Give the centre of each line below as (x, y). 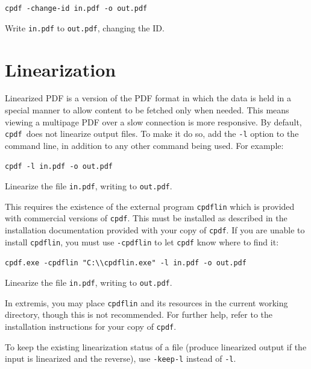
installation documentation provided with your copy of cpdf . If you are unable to (155, 230)
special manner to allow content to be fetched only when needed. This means (147, 110)
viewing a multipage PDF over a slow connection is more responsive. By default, (153, 121)
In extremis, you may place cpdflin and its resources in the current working (146, 302)
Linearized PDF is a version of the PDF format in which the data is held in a (148, 98)
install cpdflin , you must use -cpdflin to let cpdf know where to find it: (142, 241)
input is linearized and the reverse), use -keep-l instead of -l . (121, 358)
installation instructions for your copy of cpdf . (91, 326)
